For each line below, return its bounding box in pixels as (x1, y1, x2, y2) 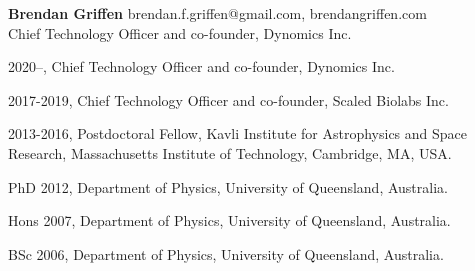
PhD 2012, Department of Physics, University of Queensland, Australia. (8, 176, 448, 197)
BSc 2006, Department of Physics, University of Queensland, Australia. (8, 243, 444, 264)
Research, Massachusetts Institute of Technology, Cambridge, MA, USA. (8, 142, 452, 163)
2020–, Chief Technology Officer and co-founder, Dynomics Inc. (8, 56, 395, 77)
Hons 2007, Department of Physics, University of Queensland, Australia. (8, 210, 451, 231)
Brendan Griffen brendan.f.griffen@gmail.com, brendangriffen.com (8, 3, 427, 23)
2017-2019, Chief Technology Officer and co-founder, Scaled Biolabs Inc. (8, 89, 449, 110)
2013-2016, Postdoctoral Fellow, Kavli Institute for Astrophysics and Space (8, 123, 468, 144)
